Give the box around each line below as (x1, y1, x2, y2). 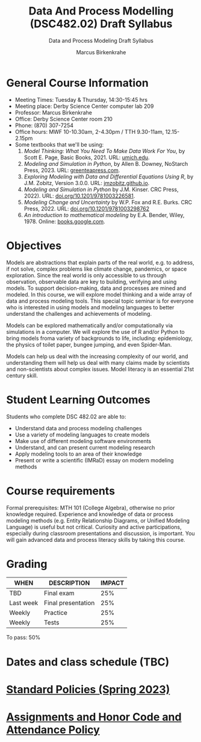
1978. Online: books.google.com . (23, 218, 105, 225)
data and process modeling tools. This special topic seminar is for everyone (6, 297, 194, 304)
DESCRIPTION (49, 579, 90, 587)
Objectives (6, 239, 62, 253)
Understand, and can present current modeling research (14, 444, 155, 451)
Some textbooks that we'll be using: (14, 140, 104, 148)
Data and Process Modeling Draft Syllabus (49, 37, 153, 44)
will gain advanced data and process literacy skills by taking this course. (6, 536, 185, 543)
